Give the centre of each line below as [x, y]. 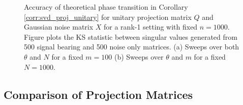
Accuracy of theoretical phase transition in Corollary [106, 7]
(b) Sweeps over [139, 56]
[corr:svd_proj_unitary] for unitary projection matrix [108, 17]
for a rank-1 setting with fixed [151, 27]
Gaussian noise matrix [59, 27]
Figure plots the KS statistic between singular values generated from [131, 36]
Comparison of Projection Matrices [98, 94]
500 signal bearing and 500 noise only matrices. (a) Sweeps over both [132, 47]
